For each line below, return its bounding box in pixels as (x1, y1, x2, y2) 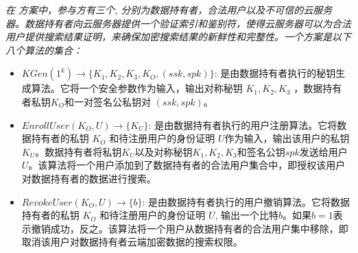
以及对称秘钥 (134, 144, 193, 158)
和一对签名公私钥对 (64, 94, 151, 108)
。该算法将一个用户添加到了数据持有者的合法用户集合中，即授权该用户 (28, 158, 346, 172)
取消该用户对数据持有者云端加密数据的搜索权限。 (21, 234, 243, 249)
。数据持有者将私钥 (35, 144, 122, 158)
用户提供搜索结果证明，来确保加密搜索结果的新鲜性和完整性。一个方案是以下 (5, 29, 351, 44)
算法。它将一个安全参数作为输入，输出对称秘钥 (31, 81, 243, 95)
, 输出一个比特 (215, 208, 279, 222)
